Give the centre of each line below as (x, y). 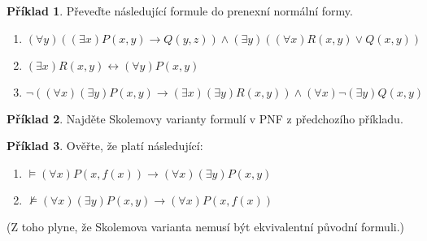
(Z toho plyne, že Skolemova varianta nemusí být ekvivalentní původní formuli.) (206, 226)
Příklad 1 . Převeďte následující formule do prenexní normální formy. (180, 11)
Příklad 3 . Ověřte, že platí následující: (105, 146)
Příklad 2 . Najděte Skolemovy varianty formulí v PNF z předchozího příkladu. (205, 118)
